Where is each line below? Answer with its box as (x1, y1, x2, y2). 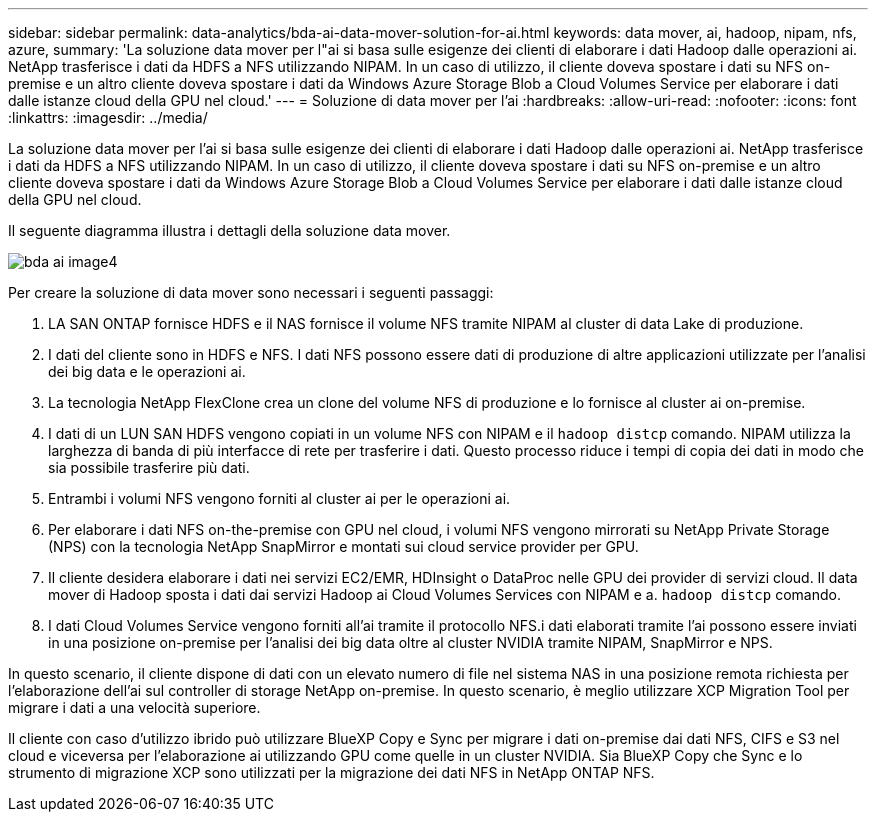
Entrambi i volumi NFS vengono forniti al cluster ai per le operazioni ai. (48, 490, 511, 507)
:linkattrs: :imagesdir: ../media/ (8, 109, 208, 126)
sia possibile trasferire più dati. (48, 459, 250, 476)
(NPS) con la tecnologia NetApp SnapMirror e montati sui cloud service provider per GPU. (48, 538, 639, 555)
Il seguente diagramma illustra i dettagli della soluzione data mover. (8, 222, 451, 239)
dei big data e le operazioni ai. (48, 363, 246, 380)
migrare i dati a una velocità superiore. (8, 699, 261, 716)
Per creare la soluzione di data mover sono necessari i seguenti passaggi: (8, 284, 494, 301)
